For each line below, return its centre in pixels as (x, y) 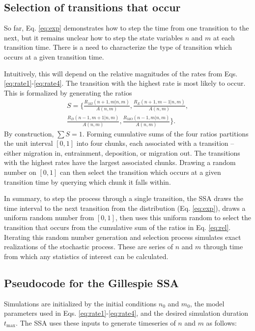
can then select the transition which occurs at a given (140, 172)
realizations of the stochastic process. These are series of (89, 247)
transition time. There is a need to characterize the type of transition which (118, 47)
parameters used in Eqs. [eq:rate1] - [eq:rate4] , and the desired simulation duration (126, 313)
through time (223, 247)
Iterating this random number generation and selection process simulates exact (123, 237)
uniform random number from (49, 217)
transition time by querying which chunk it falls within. (87, 182)
